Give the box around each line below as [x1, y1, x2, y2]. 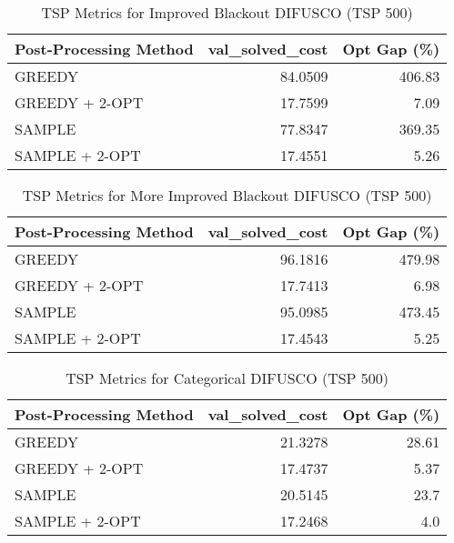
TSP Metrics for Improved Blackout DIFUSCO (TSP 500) [41, 2, 413, 23]
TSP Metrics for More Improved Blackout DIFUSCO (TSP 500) [22, 185, 432, 206]
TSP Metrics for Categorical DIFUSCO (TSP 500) [66, 367, 389, 388]
